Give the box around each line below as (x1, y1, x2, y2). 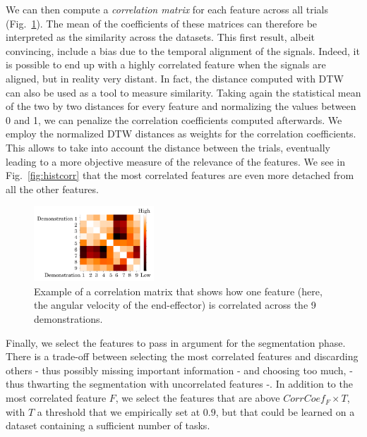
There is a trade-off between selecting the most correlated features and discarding (6, 349, 359, 364)
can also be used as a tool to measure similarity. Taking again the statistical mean (6, 85, 361, 99)
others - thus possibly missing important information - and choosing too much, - (6, 362, 353, 377)
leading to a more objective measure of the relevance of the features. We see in (6, 154, 345, 168)
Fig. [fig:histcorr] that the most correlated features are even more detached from (6, 168, 354, 183)
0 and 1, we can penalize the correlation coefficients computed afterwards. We (6, 112, 342, 127)
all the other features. (6, 181, 99, 196)
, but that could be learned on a (215, 404, 355, 419)
